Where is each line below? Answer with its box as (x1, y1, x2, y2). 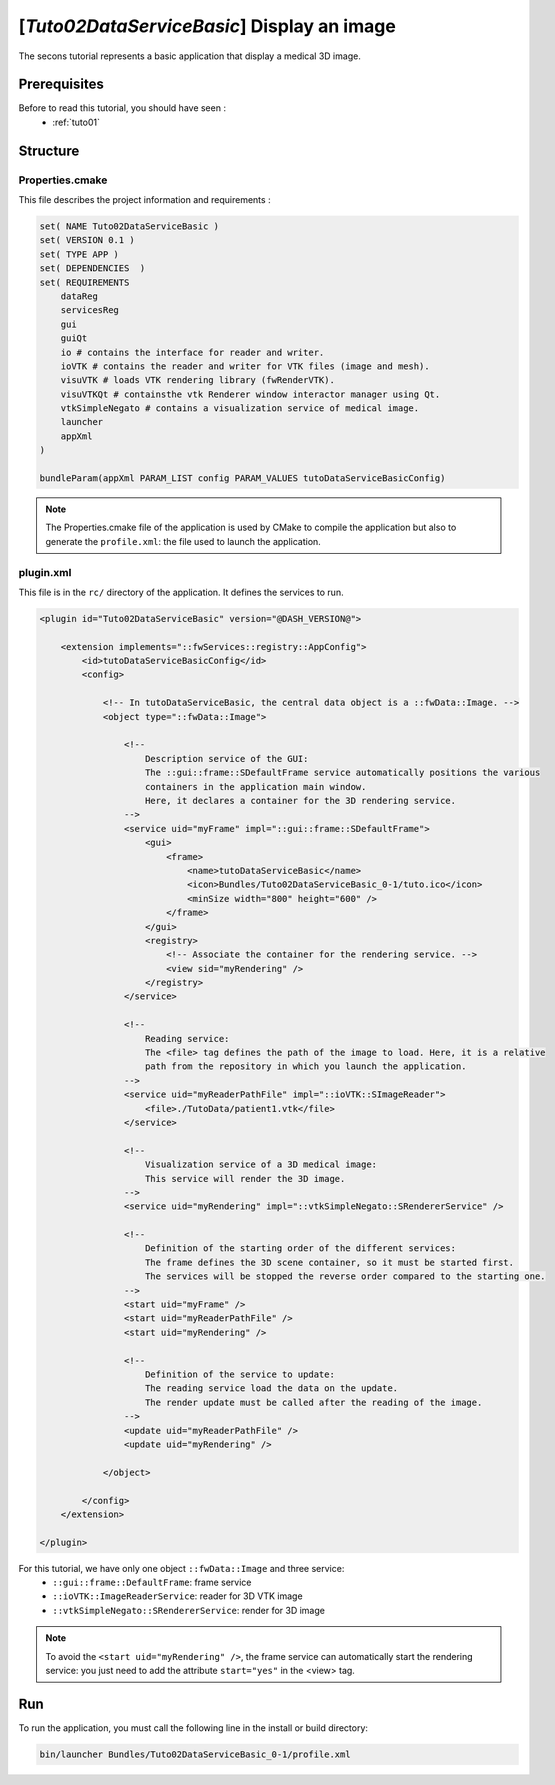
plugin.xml (18, 565, 72, 579)
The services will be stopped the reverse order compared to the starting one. (145, 1271, 546, 1282)
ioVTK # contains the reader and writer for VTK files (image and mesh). (60, 360, 430, 372)
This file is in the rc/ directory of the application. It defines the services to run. (18, 586, 344, 598)
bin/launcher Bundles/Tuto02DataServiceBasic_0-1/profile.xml (39, 1748, 351, 1760)
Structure (18, 142, 80, 159)
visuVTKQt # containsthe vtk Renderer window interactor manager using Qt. (60, 388, 441, 400)
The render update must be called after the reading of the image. (145, 1396, 483, 1408)
